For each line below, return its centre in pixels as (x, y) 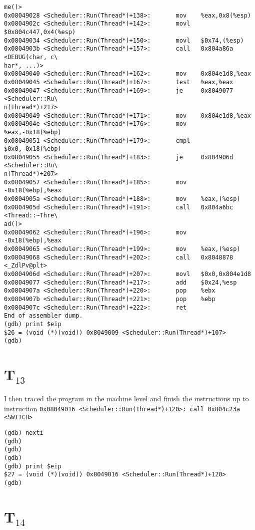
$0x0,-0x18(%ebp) (33, 149)
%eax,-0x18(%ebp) (33, 132)
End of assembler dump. (43, 316)
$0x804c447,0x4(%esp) (40, 32)
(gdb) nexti (24, 433)
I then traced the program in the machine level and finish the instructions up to (126, 399)
